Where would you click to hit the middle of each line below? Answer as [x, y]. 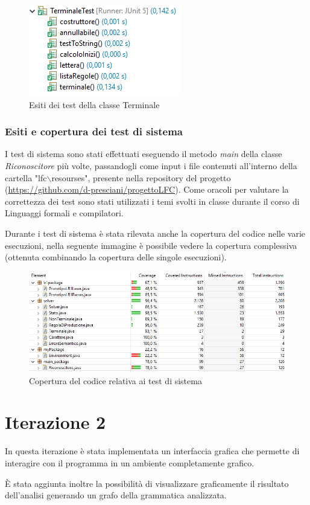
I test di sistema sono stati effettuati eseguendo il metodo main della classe [144, 154]
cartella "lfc [26, 177]
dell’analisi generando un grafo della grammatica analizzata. [116, 495]
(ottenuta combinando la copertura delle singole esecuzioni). [116, 257]
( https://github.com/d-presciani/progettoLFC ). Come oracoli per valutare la [147, 189]
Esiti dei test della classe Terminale [94, 104]
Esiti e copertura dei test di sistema [94, 131]
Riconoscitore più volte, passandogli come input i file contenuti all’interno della [151, 166]
